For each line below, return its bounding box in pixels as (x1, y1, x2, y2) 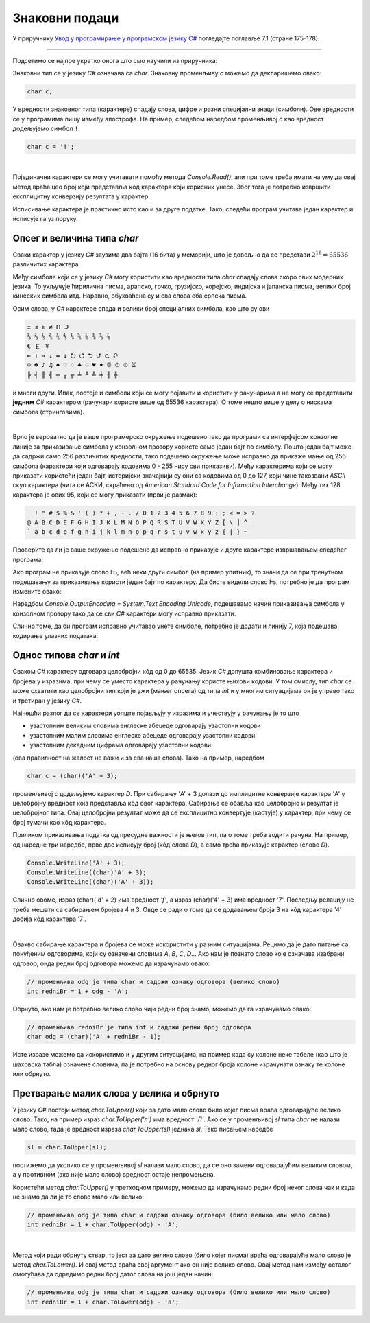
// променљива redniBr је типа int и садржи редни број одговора (27, 1023, 251, 1031)
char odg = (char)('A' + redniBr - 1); (27, 1033, 161, 1041)
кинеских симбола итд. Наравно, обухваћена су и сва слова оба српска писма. (12, 292, 247, 300)
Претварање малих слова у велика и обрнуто (12, 1088, 219, 1099)
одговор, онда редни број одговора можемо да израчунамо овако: (12, 959, 210, 968)
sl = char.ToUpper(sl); (27, 1143, 108, 1151)
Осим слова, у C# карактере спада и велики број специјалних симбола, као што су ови (12, 304, 270, 312)
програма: (12, 555, 44, 563)
